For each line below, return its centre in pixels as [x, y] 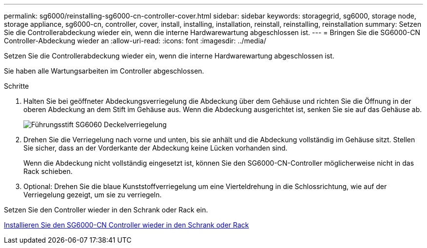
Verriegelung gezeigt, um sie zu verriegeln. [93, 195]
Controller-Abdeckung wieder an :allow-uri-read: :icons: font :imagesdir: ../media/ [135, 41]
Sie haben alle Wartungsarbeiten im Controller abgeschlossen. [104, 71]
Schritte [17, 86]
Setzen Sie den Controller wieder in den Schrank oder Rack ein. [106, 210]
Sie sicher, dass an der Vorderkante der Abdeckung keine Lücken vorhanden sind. [155, 148]
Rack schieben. [48, 171]
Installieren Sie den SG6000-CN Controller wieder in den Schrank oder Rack [126, 225]
